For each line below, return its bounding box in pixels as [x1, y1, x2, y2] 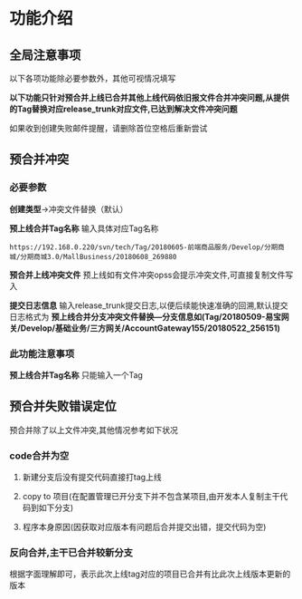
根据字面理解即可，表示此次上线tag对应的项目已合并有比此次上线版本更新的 [9, 568, 291, 580]
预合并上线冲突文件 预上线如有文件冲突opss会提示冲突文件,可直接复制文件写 [9, 269, 294, 280]
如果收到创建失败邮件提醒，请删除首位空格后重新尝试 [9, 123, 208, 133]
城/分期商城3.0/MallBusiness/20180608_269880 [9, 252, 177, 261]
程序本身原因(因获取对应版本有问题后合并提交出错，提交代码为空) [22, 522, 267, 533]
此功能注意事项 [9, 347, 75, 360]
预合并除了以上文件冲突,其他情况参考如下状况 [9, 424, 179, 435]
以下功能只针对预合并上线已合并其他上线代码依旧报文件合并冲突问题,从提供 [9, 92, 289, 102]
